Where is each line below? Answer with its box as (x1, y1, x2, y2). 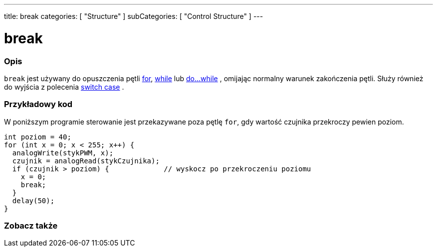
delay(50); (12, 196, 55, 205)
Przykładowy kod (4, 99, 73, 110)
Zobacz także (4, 221, 58, 231)
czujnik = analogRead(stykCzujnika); (12, 156, 160, 165)
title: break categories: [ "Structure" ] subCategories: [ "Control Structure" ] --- (4, 12, 263, 20)
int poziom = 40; (4, 132, 71, 141)
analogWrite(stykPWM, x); (12, 148, 114, 157)
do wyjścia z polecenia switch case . (4, 82, 124, 91)
